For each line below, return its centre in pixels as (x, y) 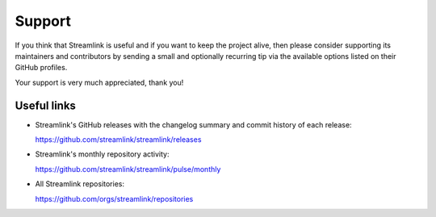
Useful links (46, 105)
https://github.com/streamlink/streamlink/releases (118, 140)
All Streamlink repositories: (80, 184)
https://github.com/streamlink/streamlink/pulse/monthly (128, 169)
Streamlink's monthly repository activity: (102, 154)
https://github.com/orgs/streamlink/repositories (114, 198)
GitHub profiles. (41, 68)
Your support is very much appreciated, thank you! (99, 82)
